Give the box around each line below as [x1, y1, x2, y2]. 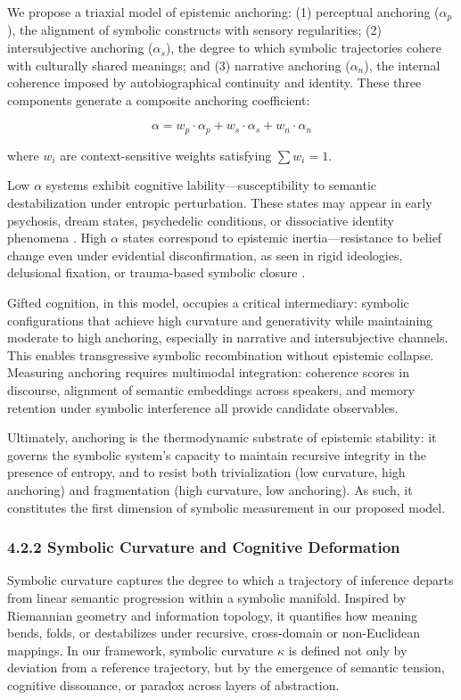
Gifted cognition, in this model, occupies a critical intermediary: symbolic [7, 293, 409, 312]
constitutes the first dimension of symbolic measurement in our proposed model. [7, 498, 446, 516]
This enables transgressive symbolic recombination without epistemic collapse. [7, 345, 434, 364]
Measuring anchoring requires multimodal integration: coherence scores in [7, 363, 409, 382]
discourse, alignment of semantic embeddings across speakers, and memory [7, 381, 415, 399]
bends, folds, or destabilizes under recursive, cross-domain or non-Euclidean [7, 623, 420, 642]
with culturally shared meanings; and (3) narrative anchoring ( [7, 55, 350, 74]
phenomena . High [7, 228, 107, 247]
